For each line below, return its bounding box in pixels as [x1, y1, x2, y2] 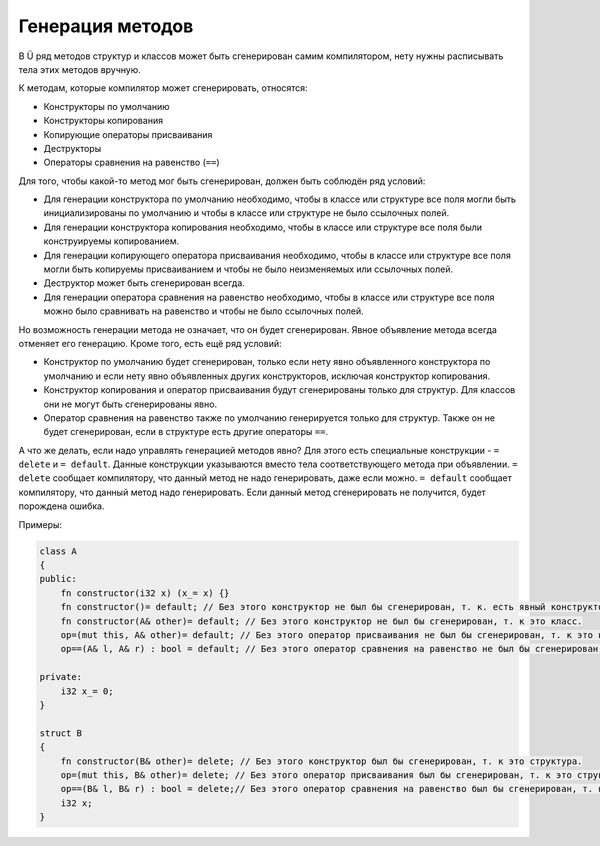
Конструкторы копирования [43, 115, 164, 127]
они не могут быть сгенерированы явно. [43, 398, 218, 410]
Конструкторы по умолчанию [43, 100, 170, 112]
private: [39, 671, 83, 683]
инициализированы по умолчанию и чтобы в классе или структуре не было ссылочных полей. [43, 207, 450, 219]
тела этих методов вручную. [18, 63, 142, 75]
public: [39, 573, 77, 585]
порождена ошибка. [18, 500, 105, 512]
